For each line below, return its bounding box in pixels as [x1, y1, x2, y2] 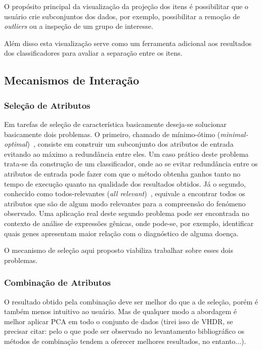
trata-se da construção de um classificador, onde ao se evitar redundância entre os [4, 158, 258, 169]
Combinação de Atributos [4, 276, 111, 289]
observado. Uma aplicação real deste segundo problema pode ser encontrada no [4, 208, 249, 218]
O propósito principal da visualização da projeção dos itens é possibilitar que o [4, 1, 248, 11]
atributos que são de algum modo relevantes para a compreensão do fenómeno [4, 198, 246, 208]
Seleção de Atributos [4, 99, 91, 111]
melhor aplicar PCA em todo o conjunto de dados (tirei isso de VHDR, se [4, 316, 233, 326]
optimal [4, 139, 27, 149]
